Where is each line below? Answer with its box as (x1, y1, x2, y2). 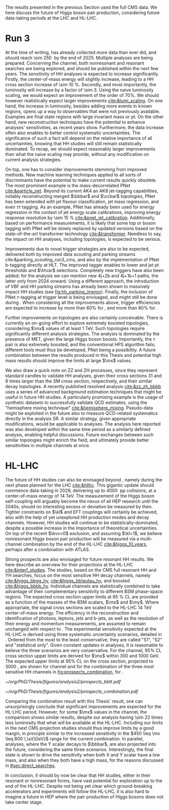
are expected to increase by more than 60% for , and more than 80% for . (5, 305, 158, 311)
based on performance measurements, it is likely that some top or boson (5, 220, 156, 226)
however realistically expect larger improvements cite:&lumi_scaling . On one (5, 97, 163, 103)
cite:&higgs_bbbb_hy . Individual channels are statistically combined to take (5, 583, 160, 589)
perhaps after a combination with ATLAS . (5, 546, 91, 552)
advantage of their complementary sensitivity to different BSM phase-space (5, 588, 163, 595)
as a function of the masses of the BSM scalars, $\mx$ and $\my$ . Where (5, 599, 159, 605)
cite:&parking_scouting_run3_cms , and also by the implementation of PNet (5, 256, 159, 262)
